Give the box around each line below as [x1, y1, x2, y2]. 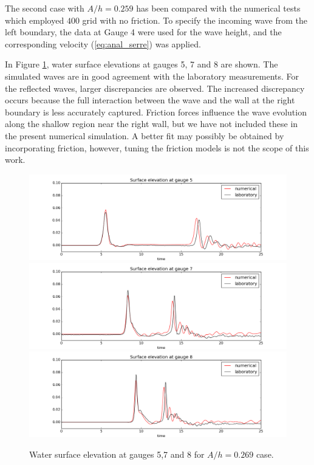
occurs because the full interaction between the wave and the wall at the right [5, 94, 295, 106]
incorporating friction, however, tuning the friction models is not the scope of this [5, 141, 309, 154]
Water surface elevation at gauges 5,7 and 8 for [29, 448, 205, 461]
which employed [5, 13, 64, 26]
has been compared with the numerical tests [136, 2, 301, 14]
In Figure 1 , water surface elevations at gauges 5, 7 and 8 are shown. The [5, 58, 278, 71]
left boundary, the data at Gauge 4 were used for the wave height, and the [5, 26, 282, 38]
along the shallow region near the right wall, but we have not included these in [5, 117, 298, 130]
